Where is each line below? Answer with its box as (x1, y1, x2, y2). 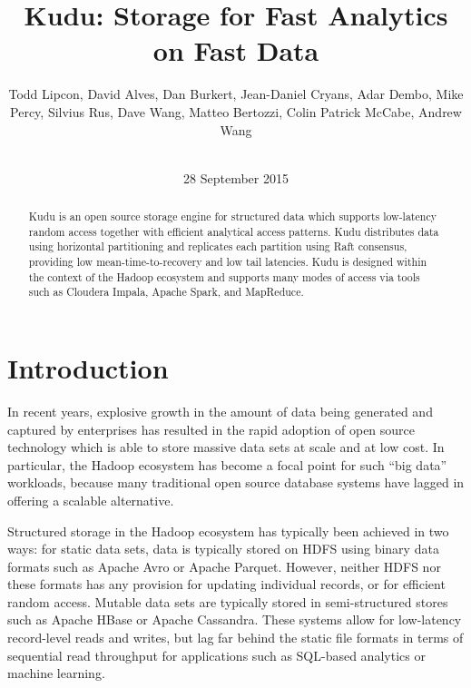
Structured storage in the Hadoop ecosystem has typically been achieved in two (7, 521, 449, 540)
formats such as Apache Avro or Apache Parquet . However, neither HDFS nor (7, 556, 441, 575)
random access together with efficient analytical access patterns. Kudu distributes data (28, 223, 439, 239)
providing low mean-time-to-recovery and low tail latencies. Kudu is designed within (28, 254, 427, 270)
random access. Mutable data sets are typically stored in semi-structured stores (7, 592, 448, 611)
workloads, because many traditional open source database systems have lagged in (7, 473, 465, 492)
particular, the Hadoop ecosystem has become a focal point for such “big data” (7, 455, 447, 474)
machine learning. (7, 663, 105, 683)
